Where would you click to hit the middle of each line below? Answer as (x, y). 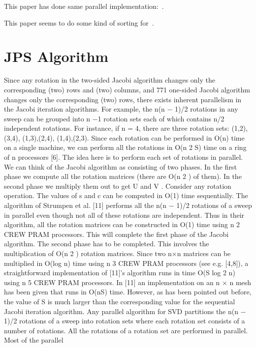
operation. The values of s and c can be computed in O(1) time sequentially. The (126, 195)
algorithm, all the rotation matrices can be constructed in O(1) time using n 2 (122, 224)
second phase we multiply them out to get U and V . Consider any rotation (118, 186)
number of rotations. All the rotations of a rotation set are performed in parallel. (126, 330)
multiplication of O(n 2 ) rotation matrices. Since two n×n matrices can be (117, 253)
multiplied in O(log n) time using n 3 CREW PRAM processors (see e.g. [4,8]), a (126, 263)
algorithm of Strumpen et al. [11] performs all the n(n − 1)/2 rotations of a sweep (128, 205)
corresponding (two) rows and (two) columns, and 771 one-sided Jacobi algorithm (127, 89)
